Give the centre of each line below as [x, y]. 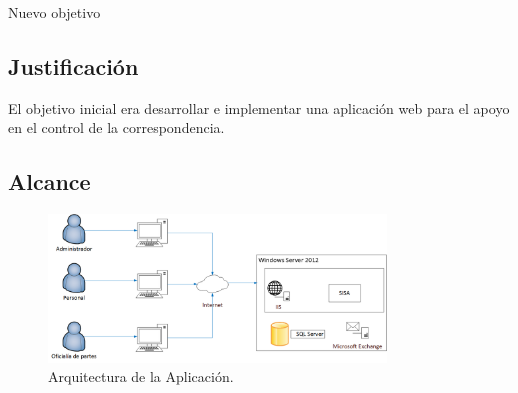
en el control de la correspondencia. [116, 127]
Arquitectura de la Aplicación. [141, 376]
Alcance [49, 181]
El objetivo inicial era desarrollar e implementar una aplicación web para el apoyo [259, 107]
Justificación [73, 65]
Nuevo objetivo [54, 12]
